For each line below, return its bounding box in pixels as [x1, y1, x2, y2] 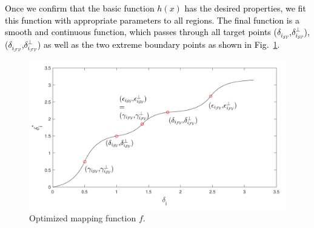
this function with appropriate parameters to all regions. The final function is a [5, 13, 299, 26]
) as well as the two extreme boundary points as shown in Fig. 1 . [37, 38, 280, 51]
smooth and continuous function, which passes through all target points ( [5, 25, 277, 38]
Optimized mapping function [29, 211, 136, 224]
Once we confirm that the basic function [5, 2, 155, 14]
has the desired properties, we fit [184, 2, 306, 14]
